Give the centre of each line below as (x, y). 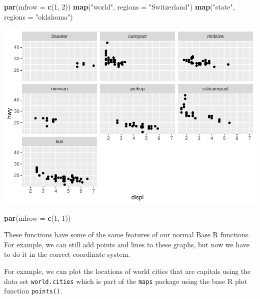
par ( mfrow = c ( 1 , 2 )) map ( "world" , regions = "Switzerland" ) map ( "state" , (119, 7)
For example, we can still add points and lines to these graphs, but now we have (127, 244)
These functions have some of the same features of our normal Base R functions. (127, 235)
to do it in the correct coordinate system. (67, 254)
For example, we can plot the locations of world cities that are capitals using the (127, 271)
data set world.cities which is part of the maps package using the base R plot (126, 281)
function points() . (33, 291)
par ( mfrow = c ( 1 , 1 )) (37, 217)
